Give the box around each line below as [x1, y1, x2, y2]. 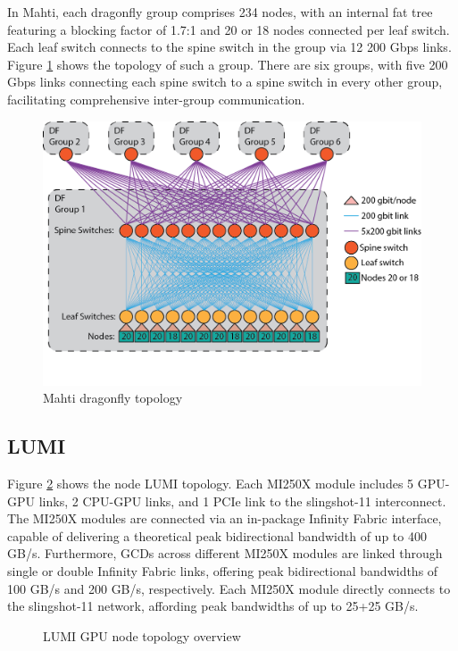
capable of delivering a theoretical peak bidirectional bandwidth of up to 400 [7, 526, 427, 545]
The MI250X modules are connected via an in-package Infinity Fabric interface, [7, 509, 442, 528]
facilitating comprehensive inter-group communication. [7, 89, 305, 108]
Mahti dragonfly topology [43, 388, 183, 407]
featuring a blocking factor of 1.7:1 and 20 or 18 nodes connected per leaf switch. [7, 20, 450, 38]
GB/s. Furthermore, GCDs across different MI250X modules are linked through [7, 544, 443, 563]
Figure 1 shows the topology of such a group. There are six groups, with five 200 [7, 54, 448, 73]
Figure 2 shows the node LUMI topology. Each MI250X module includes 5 [7, 474, 414, 492]
